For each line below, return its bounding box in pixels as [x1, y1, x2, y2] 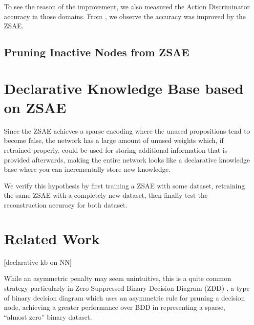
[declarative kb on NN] [4, 256, 72, 267]
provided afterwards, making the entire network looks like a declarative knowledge [4, 154, 250, 164]
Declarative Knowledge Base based [4, 78, 244, 98]
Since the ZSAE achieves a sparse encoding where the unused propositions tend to [4, 125, 250, 136]
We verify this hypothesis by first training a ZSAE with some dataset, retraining [4, 180, 245, 190]
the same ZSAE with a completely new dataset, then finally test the [4, 190, 208, 200]
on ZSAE [4, 97, 66, 117]
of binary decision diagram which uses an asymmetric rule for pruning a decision [4, 292, 245, 302]
